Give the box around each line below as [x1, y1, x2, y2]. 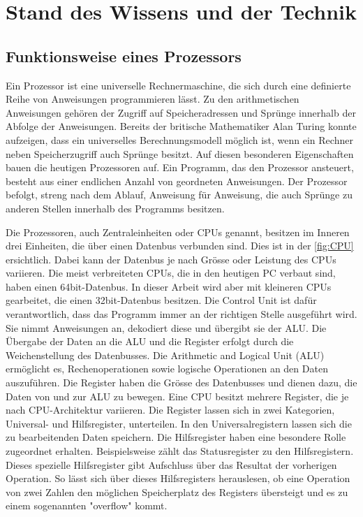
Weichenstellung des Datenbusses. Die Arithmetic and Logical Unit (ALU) [6, 347, 325, 362]
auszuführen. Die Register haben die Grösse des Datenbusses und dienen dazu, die [6, 375, 357, 390]
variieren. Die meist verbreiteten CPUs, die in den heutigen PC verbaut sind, [6, 265, 336, 280]
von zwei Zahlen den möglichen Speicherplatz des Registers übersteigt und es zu [6, 484, 348, 499]
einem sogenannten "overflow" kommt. [6, 498, 168, 513]
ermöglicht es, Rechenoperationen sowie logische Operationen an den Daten [6, 361, 328, 376]
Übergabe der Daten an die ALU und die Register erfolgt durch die [6, 334, 294, 349]
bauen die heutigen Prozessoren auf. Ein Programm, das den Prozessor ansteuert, [6, 160, 354, 175]
